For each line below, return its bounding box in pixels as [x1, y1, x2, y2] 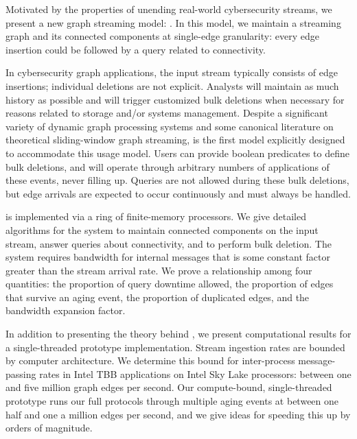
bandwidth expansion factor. [5, 303, 126, 318]
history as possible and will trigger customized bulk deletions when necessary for [5, 92, 345, 106]
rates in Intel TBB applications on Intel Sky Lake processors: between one [39, 366, 352, 381]
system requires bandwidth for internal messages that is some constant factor [5, 250, 330, 264]
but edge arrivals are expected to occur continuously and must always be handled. [5, 186, 351, 200]
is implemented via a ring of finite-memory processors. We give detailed [5, 209, 306, 224]
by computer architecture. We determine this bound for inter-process [5, 353, 295, 368]
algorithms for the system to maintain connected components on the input [5, 222, 319, 237]
